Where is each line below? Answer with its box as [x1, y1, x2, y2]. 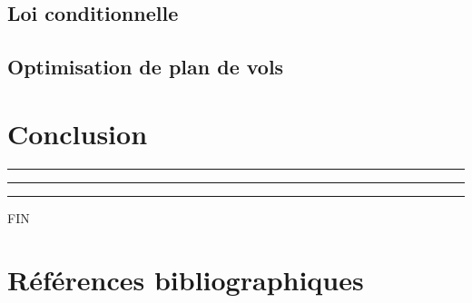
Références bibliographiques [7, 261, 364, 298]
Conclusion [7, 114, 148, 151]
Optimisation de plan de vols [7, 53, 284, 81]
